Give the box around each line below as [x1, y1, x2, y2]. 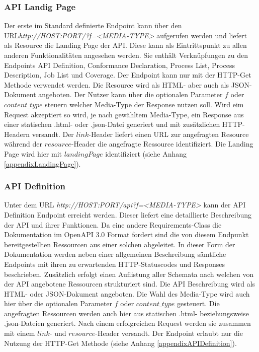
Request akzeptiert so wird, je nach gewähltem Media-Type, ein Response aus [4, 109, 244, 119]
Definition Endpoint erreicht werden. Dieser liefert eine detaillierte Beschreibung [4, 209, 251, 220]
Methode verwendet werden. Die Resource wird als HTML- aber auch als [4, 79, 229, 90]
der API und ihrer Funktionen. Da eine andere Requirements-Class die [4, 219, 222, 230]
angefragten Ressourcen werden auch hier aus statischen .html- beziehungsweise [4, 308, 249, 318]
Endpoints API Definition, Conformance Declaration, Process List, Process [4, 59, 235, 70]
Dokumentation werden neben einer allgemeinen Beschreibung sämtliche [4, 249, 226, 259]
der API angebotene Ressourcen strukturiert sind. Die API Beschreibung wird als [4, 278, 255, 289]
